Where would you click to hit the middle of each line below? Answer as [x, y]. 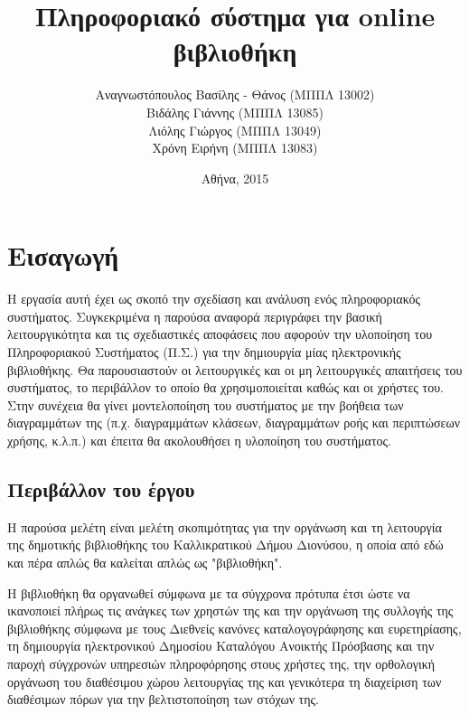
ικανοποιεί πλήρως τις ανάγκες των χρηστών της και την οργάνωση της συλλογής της [230, 611]
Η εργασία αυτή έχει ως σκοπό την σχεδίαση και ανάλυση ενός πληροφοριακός [214, 299]
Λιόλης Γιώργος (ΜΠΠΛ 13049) [235, 130]
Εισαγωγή [63, 255]
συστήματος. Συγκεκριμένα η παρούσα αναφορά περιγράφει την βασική [195, 316]
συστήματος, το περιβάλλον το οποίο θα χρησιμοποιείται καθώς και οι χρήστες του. [225, 387]
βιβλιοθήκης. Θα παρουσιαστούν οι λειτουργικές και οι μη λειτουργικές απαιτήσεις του [235, 369]
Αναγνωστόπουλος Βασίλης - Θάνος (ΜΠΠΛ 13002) [235, 94]
